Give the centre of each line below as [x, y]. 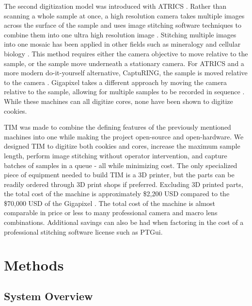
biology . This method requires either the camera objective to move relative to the [126, 53]
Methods [34, 265]
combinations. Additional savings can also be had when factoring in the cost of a [124, 222]
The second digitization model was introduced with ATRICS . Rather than [115, 6]
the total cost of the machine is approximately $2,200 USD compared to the [117, 194]
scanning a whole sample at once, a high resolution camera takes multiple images [124, 15]
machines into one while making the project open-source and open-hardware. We [124, 136]
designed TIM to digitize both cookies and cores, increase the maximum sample [122, 146]
